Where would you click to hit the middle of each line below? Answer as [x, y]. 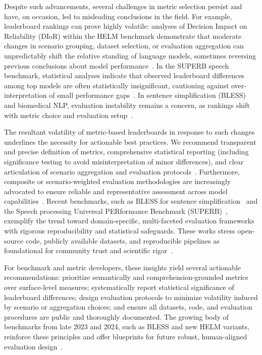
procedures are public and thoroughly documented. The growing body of [116, 316]
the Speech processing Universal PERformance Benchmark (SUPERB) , [116, 211]
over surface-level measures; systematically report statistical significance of [119, 287]
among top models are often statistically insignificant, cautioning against [117, 85]
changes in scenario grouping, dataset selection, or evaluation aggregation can [124, 46]
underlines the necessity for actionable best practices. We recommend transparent [130, 141]
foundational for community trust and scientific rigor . [89, 250]
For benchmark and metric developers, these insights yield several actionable [122, 267]
